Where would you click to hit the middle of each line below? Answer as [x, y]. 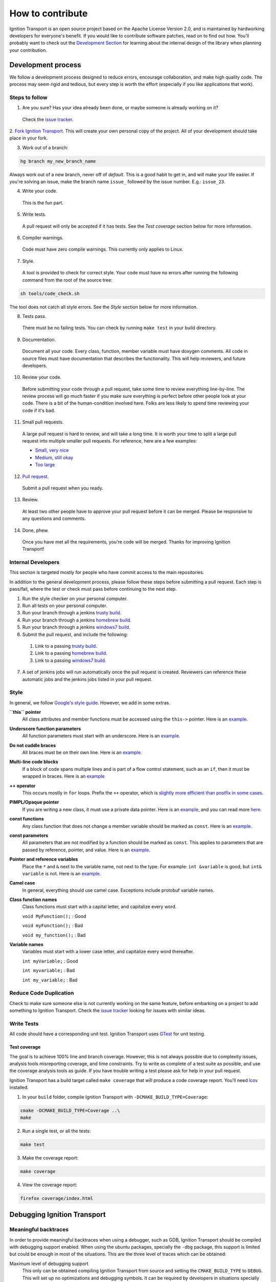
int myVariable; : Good [50, 961]
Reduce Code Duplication [42, 993]
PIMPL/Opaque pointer [34, 802]
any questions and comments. [54, 518]
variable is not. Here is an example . [62, 873]
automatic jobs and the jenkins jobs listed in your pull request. [87, 679]
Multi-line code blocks [34, 762]
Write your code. [40, 191]
